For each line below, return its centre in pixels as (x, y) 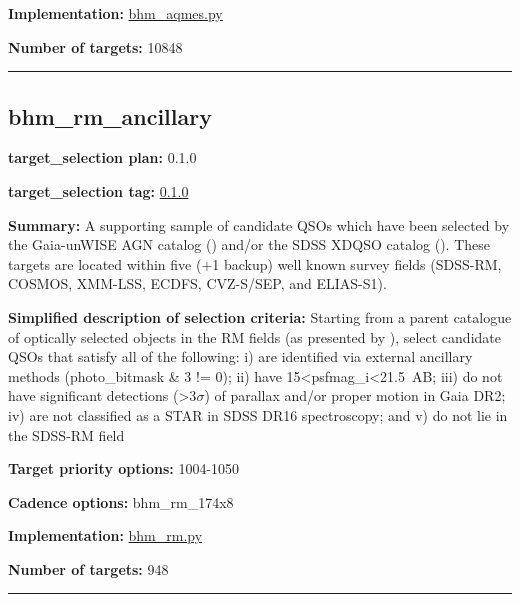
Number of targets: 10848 (95, 46)
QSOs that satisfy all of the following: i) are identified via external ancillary (240, 356)
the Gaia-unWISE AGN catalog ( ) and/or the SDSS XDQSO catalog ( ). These (249, 244)
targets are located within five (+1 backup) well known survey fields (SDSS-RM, (255, 263)
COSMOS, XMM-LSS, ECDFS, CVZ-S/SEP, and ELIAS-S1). (197, 283)
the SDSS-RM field (66, 434)
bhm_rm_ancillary (110, 115)
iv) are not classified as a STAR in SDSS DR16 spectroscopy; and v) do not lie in (258, 414)
